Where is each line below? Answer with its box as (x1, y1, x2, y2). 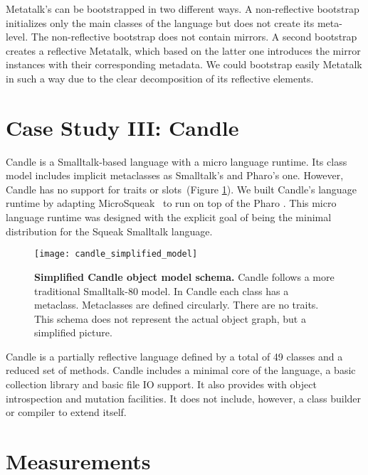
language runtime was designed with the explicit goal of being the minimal (6, 210, 332, 225)
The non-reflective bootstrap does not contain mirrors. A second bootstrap (31, 29, 357, 44)
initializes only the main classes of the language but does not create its (6, 15, 315, 30)
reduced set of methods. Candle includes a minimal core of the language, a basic (6, 363, 356, 378)
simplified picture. (34, 325, 112, 340)
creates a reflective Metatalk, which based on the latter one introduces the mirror (6, 43, 361, 58)
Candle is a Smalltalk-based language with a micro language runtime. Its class (6, 154, 347, 169)
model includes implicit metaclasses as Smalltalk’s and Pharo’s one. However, (6, 168, 344, 183)
